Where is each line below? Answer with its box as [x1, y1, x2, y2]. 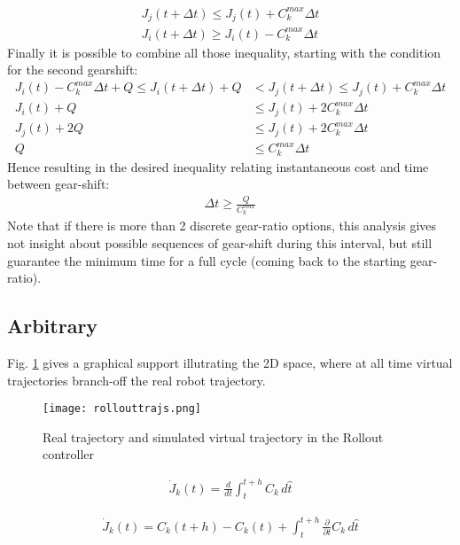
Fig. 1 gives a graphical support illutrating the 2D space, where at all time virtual [7, 354, 453, 372]
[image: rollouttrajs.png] [43, 402, 201, 416]
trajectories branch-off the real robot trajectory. [7, 370, 266, 389]
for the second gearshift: [7, 60, 138, 79]
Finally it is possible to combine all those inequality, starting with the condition [7, 43, 441, 61]
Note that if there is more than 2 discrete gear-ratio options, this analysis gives [7, 216, 437, 235]
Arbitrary [7, 312, 98, 339]
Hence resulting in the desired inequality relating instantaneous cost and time [7, 157, 429, 175]
